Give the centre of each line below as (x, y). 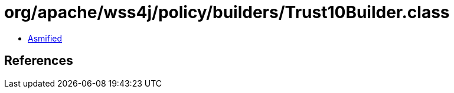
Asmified (45, 38)
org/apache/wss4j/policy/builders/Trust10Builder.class (227, 12)
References (39, 61)
